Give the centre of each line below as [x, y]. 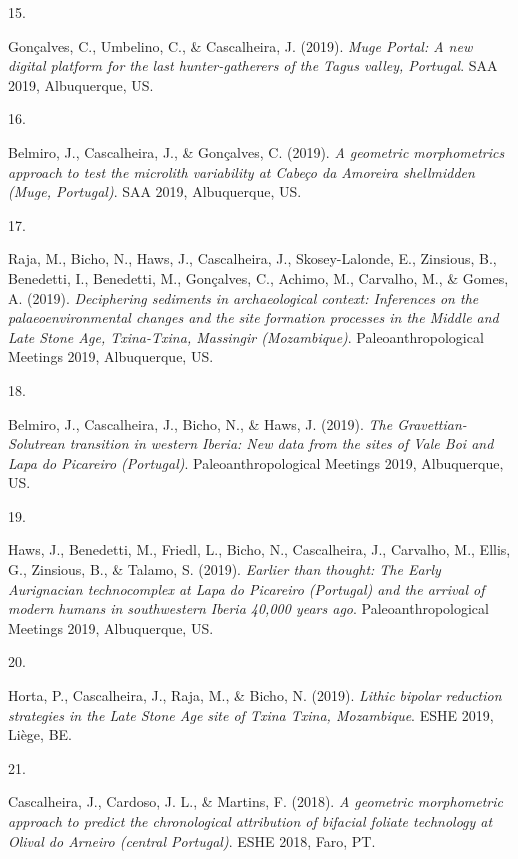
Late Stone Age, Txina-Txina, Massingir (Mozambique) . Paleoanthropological [246, 336]
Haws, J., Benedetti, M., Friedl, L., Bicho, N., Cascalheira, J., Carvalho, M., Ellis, [259, 549]
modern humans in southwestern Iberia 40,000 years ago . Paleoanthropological [248, 608]
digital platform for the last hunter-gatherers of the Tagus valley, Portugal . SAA [253, 65]
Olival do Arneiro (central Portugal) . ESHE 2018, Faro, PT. [192, 840]
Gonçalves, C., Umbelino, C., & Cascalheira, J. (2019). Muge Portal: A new [240, 45]
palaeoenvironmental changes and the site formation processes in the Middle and [253, 317]
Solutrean [36, 443]
